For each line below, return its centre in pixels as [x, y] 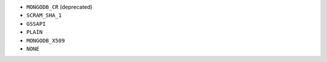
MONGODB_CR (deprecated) [59, 7]
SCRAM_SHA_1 [44, 15]
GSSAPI [36, 24]
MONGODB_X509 [46, 41]
